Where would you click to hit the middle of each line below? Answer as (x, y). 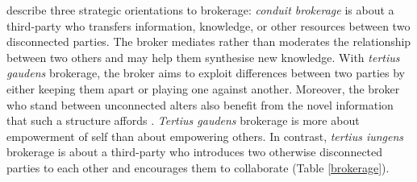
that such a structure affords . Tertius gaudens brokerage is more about (183, 120)
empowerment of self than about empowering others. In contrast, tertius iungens (205, 136)
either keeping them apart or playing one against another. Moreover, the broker (203, 88)
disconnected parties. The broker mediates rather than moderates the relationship (209, 41)
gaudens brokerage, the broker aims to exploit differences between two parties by (206, 73)
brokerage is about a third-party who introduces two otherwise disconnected (195, 152)
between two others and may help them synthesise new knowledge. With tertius (203, 57)
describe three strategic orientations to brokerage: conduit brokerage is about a (200, 10)
